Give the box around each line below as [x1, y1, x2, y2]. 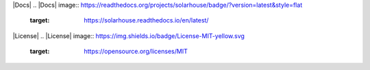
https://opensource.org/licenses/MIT [84, 48, 188, 56]
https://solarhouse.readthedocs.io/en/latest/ [84, 16, 209, 24]
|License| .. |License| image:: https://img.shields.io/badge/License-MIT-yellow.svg [12, 31, 245, 40]
